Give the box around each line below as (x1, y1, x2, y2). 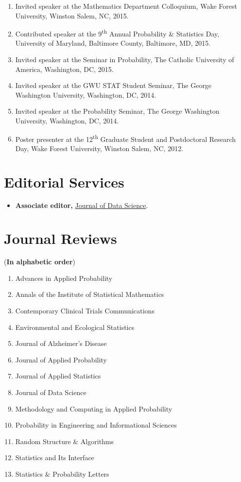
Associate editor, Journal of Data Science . (15, 200, 148, 210)
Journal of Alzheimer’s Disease (15, 338, 107, 348)
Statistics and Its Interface (15, 452, 94, 463)
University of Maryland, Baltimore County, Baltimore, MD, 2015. (15, 38, 211, 48)
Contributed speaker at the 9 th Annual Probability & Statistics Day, (15, 27, 220, 38)
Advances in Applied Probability (15, 273, 113, 283)
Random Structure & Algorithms (15, 436, 114, 446)
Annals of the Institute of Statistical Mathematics (15, 289, 164, 299)
